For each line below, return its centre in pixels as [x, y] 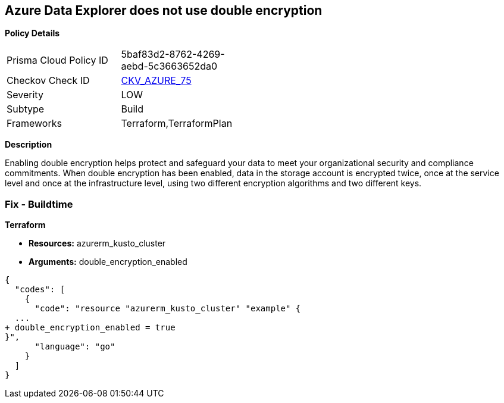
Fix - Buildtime [39, 204]
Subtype [26, 109]
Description [29, 145]
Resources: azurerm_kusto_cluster [97, 243]
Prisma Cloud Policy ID [57, 60]
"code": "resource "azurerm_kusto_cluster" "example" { [168, 309]
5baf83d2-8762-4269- [173, 54]
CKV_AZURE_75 [156, 81]
